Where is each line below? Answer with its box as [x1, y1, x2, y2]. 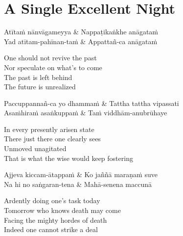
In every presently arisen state [4, 124, 94, 134]
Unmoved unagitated [4, 143, 67, 154]
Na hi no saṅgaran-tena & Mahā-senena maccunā [4, 179, 152, 189]
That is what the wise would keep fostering [4, 153, 133, 163]
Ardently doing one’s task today [4, 195, 100, 206]
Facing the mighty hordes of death [4, 214, 107, 225]
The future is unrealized [4, 81, 76, 92]
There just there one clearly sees [4, 133, 101, 144]
